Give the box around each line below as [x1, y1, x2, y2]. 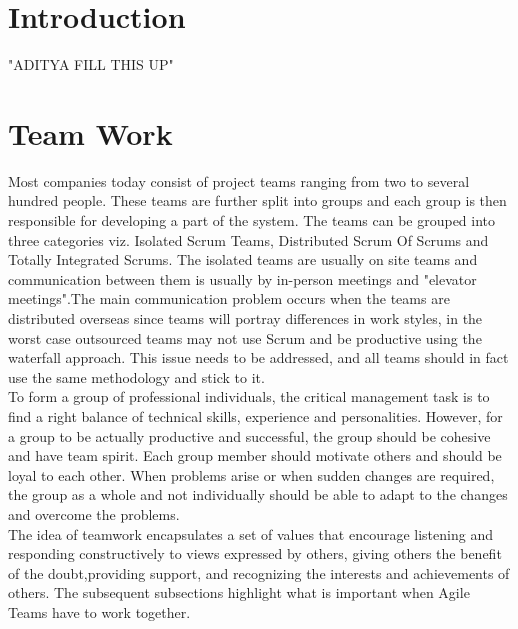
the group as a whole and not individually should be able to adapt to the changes [8, 484, 508, 505]
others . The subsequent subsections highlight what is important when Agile [8, 582, 470, 603]
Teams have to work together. [8, 601, 191, 622]
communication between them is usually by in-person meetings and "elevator [8, 268, 477, 289]
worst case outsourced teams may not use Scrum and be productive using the [8, 327, 482, 348]
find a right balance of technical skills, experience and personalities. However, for [8, 405, 503, 426]
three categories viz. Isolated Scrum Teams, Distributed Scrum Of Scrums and [8, 229, 489, 250]
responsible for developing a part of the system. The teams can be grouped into [8, 210, 496, 231]
